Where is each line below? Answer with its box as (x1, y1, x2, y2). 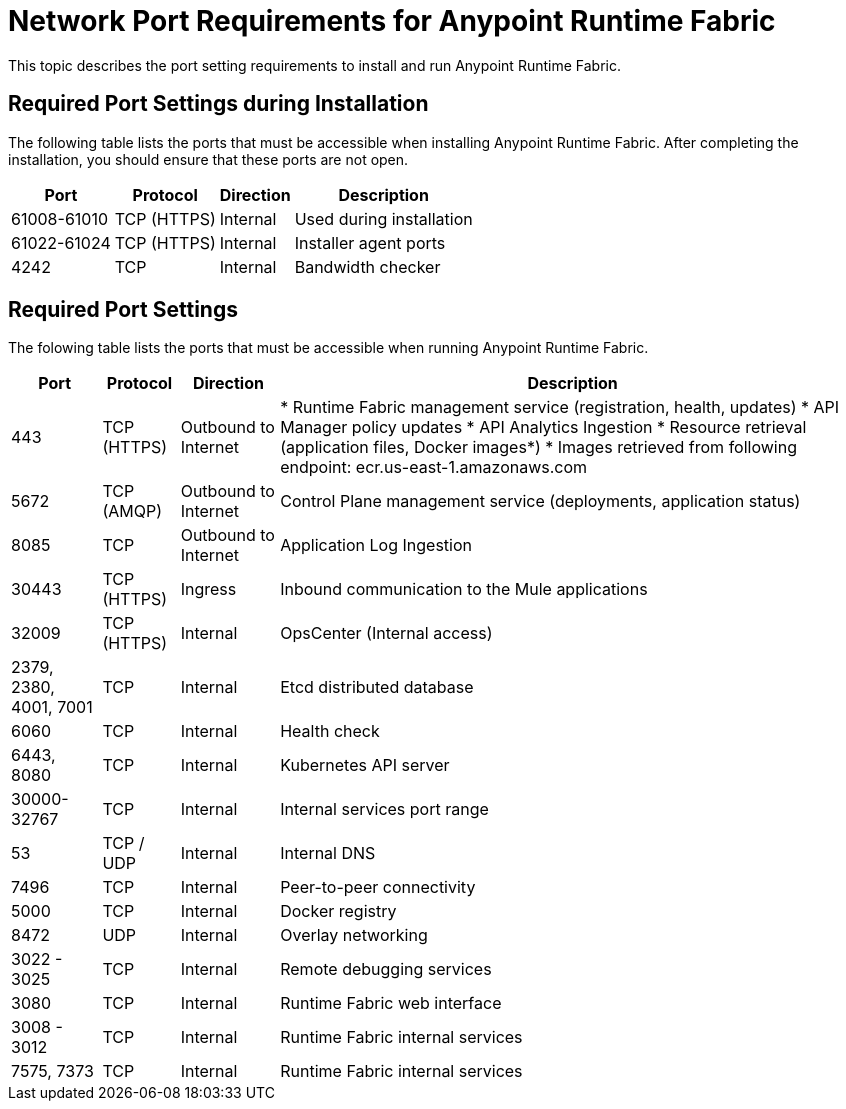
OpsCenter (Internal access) (280, 623, 493, 644)
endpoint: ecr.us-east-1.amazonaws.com (280, 457, 588, 478)
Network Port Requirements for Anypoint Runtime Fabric (8, 4, 776, 38)
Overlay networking (280, 925, 428, 946)
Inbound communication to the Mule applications (280, 579, 648, 600)
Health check (280, 721, 380, 742)
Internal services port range (280, 799, 489, 820)
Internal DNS (280, 843, 376, 864)
